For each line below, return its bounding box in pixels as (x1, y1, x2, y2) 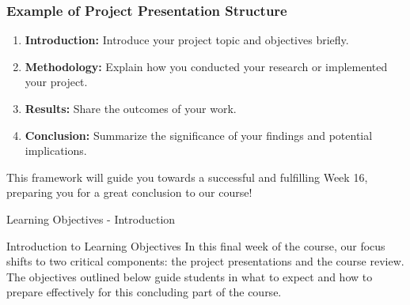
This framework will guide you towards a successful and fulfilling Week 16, (6, 168, 368, 185)
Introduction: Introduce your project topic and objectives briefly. (25, 32, 349, 48)
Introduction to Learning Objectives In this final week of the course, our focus (6, 237, 385, 254)
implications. (25, 142, 87, 159)
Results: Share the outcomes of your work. (25, 100, 237, 116)
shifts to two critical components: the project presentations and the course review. (6, 253, 404, 269)
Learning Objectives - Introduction (6, 210, 176, 227)
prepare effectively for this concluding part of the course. (6, 284, 282, 300)
